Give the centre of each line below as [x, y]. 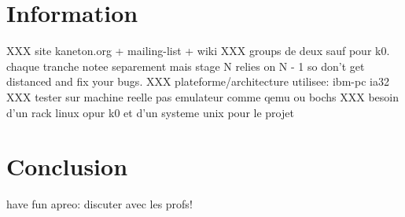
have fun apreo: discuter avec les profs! [99, 204]
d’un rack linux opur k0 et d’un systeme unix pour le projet [150, 112]
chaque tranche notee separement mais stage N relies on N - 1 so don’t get [186, 66]
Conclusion [67, 166]
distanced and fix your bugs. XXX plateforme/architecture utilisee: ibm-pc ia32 [198, 81]
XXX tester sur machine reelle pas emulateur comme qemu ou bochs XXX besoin [203, 96]
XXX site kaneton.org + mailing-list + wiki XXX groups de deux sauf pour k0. [198, 51]
